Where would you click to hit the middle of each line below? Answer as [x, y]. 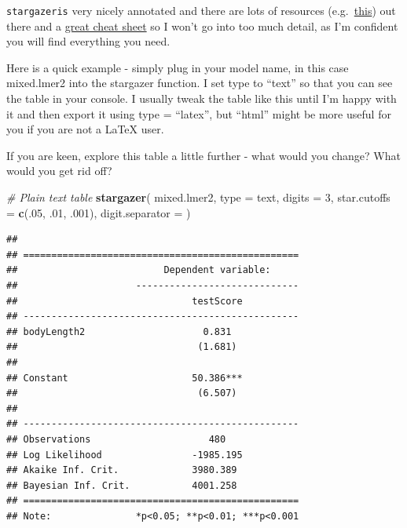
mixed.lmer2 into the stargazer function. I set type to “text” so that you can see [200, 83]
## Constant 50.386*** [125, 378]
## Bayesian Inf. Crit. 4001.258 [122, 485]
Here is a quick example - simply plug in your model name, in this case [178, 67]
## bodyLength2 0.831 [119, 331]
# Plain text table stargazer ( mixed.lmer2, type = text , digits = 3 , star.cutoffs [198, 197]
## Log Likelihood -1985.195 [125, 455]
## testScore [125, 301]
